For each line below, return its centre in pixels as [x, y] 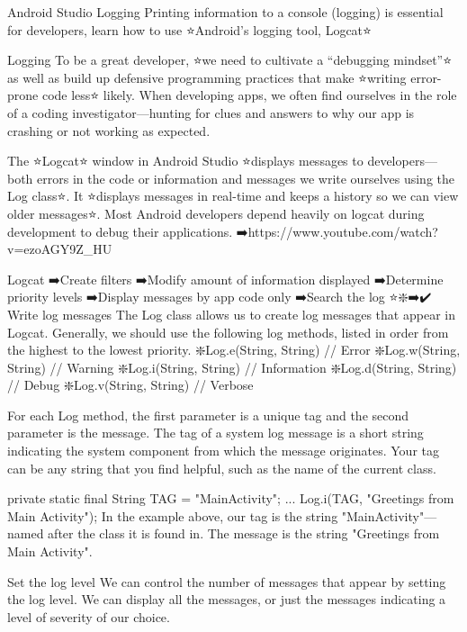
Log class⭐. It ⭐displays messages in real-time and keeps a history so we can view [233, 196]
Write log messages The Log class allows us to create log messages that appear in [231, 314]
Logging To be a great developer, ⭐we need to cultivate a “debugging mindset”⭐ [230, 60]
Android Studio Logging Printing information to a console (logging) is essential [225, 12]
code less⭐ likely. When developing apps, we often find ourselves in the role [249, 95]
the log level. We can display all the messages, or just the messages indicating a [227, 599]
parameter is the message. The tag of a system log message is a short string [216, 433]
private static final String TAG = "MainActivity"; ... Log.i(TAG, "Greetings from [231, 498]
